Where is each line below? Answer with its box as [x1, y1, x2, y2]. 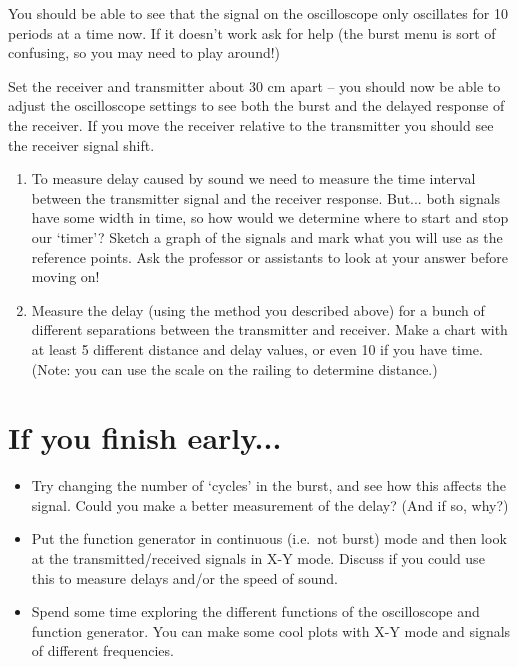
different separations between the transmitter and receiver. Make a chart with [31, 319, 508, 340]
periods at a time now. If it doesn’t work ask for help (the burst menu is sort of [8, 22, 496, 43]
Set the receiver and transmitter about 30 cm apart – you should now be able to [8, 75, 501, 96]
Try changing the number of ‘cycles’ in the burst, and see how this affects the [31, 475, 506, 496]
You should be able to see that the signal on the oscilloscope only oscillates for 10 [8, 3, 508, 23]
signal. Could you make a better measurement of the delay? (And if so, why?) [31, 494, 509, 515]
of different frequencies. [31, 640, 174, 661]
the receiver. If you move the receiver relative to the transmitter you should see [8, 114, 494, 135]
